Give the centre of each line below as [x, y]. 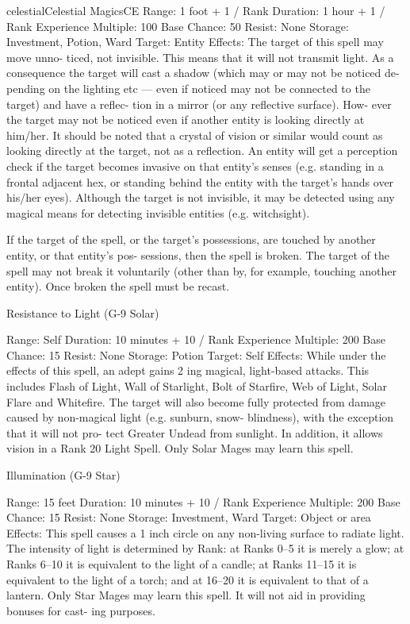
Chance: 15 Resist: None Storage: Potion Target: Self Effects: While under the [196, 354]
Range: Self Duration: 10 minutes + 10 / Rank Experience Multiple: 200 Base [196, 339]
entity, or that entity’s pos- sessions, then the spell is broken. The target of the [198, 254]
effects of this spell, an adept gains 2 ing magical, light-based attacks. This [188, 370]
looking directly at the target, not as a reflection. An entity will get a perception [202, 150]
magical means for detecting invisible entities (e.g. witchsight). [158, 212]
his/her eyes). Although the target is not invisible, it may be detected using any [201, 197]
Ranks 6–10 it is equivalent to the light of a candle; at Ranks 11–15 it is [182, 564]
